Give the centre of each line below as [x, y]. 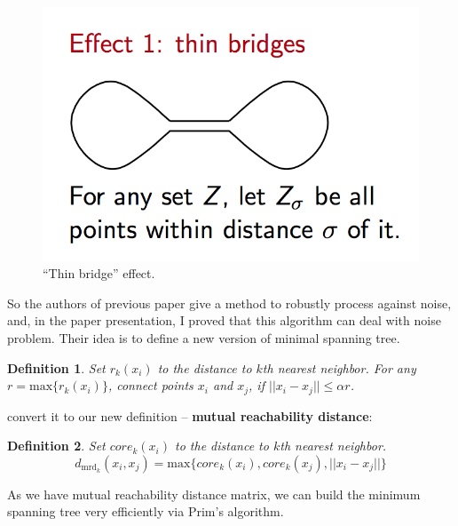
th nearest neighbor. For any [339, 367]
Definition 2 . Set [56, 446]
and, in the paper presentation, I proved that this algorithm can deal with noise [224, 320]
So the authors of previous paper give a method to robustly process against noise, [229, 303]
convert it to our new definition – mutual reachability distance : [190, 415]
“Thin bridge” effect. [99, 273]
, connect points [150, 385]
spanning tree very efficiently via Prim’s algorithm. [146, 511]
